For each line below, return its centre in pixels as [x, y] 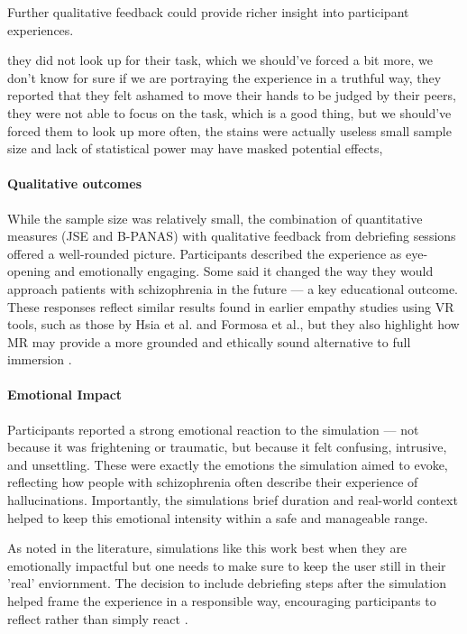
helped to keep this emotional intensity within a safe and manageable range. [218, 517]
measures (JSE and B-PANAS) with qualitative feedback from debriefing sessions [232, 236]
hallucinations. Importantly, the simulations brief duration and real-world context [233, 500]
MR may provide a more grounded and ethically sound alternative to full [209, 341]
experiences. [41, 29]
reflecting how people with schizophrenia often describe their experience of [213, 482]
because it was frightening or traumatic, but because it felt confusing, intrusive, [227, 447]
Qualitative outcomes [75, 184]
